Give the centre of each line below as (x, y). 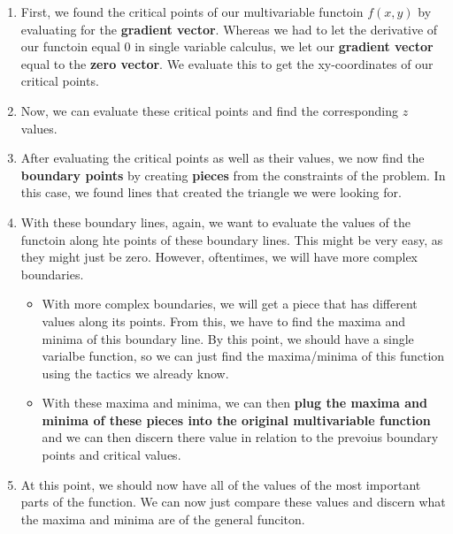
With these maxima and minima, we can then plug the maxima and (234, 403)
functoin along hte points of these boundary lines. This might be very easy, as (232, 239)
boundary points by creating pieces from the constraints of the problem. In (233, 175)
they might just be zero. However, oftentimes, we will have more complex (219, 257)
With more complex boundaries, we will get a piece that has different (230, 304)
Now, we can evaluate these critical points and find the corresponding (209, 110)
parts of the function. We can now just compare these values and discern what (233, 502)
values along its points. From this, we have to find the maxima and (224, 320)
